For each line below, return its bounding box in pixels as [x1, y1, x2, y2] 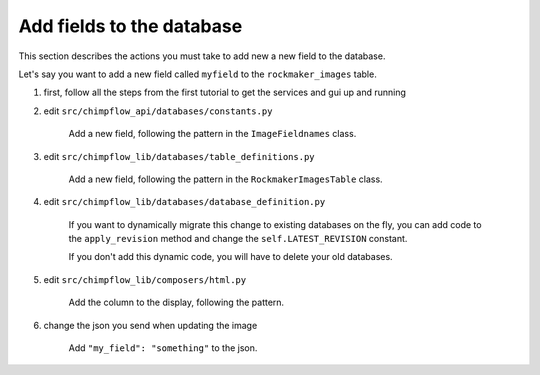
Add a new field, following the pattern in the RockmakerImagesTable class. [68, 173, 384, 185]
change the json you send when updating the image [43, 319, 258, 331]
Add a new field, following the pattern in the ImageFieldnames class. [68, 128, 357, 140]
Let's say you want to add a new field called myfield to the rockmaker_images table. [18, 68, 377, 80]
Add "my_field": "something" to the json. [68, 342, 258, 354]
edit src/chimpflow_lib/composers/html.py [43, 273, 247, 285]
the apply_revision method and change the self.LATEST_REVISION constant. [68, 233, 408, 245]
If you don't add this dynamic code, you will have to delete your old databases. [68, 251, 394, 263]
